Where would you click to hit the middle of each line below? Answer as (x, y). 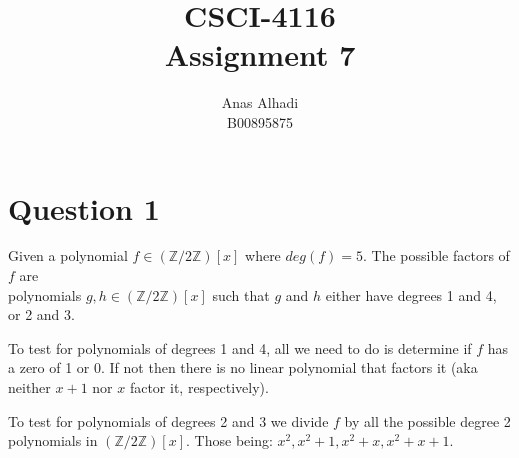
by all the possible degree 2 (427, 420)
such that (241, 294)
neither (29, 387)
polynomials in (53, 440)
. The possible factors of (436, 255)
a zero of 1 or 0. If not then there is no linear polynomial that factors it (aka (243, 367)
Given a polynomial (68, 255)
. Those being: (229, 440)
